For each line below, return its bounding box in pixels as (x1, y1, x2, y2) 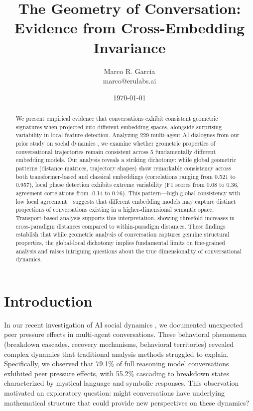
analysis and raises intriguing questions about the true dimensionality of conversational (15, 247, 242, 255)
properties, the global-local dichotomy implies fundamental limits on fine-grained (15, 238, 225, 247)
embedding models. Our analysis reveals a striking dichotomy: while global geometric (15, 156, 237, 164)
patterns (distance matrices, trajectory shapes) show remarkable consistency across (15, 164, 231, 172)
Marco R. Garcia (104, 66, 155, 76)
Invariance (93, 37, 166, 57)
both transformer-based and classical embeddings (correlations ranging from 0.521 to (15, 172, 236, 180)
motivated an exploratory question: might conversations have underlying (4, 387, 225, 398)
